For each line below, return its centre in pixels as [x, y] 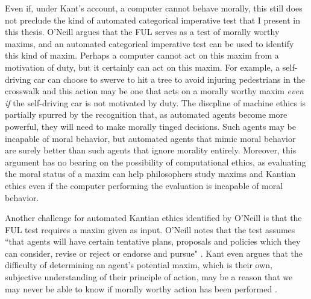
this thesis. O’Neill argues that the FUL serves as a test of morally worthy [142, 32]
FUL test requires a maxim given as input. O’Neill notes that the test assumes [150, 229]
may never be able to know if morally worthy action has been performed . [141, 288]
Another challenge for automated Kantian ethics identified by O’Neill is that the [153, 218]
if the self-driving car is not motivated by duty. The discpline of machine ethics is [155, 102]
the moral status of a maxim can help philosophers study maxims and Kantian [150, 174]
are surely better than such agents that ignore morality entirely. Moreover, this [151, 150]
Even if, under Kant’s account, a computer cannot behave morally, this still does [154, 8]
